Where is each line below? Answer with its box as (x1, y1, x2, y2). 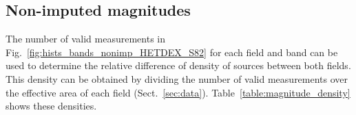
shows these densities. (6, 99, 97, 113)
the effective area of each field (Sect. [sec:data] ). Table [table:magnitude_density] (6, 85, 350, 99)
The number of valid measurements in (6, 31, 165, 46)
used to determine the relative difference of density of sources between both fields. (6, 58, 351, 73)
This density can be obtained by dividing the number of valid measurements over (6, 71, 348, 86)
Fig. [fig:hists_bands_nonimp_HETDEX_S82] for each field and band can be (6, 44, 338, 59)
